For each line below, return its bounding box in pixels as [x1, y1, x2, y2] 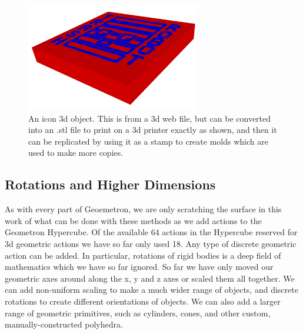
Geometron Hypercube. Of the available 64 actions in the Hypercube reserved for [5, 226, 298, 238]
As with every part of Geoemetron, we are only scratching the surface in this [5, 203, 282, 215]
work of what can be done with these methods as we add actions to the [5, 214, 262, 226]
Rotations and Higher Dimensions [5, 175, 216, 193]
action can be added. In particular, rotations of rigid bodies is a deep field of [5, 249, 281, 261]
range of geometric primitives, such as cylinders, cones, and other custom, [5, 306, 271, 319]
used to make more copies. [28, 146, 124, 159]
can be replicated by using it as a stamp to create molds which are [28, 135, 268, 147]
